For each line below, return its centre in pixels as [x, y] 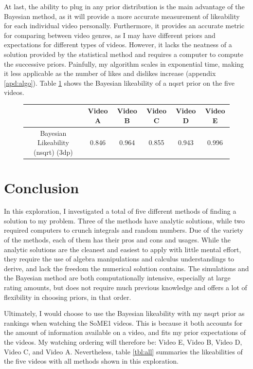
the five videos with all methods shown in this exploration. [91, 361]
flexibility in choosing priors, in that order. [68, 297]
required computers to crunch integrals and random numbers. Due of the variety [124, 230]
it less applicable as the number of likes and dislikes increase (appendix [110, 73]
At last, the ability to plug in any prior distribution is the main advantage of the [124, 6]
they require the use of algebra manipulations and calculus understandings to [119, 259]
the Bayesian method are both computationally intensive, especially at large [117, 278]
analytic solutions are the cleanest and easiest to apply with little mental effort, [123, 249]
